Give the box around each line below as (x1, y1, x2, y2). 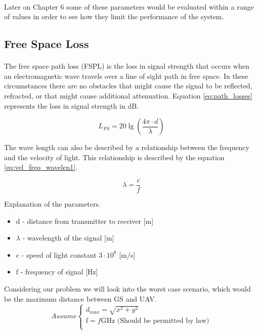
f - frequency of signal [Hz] (16, 266, 98, 277)
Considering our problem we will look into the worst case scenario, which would (4, 283, 251, 294)
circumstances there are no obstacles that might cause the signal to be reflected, (4, 80, 252, 91)
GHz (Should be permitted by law (101, 317, 207, 324)
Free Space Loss (4, 36, 89, 52)
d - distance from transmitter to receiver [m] (16, 215, 154, 226)
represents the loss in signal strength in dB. (4, 100, 139, 111)
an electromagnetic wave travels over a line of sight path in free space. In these (4, 70, 248, 81)
